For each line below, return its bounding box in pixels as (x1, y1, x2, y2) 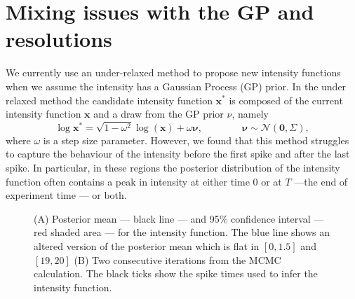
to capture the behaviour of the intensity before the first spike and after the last (6, 146, 350, 161)
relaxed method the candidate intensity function (6, 92, 213, 107)
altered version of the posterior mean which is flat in (34, 239, 260, 253)
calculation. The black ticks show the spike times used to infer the (34, 266, 318, 281)
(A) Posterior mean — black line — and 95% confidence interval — (34, 211, 324, 225)
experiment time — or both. (6, 188, 127, 202)
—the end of (294, 174, 348, 188)
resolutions (6, 25, 112, 53)
